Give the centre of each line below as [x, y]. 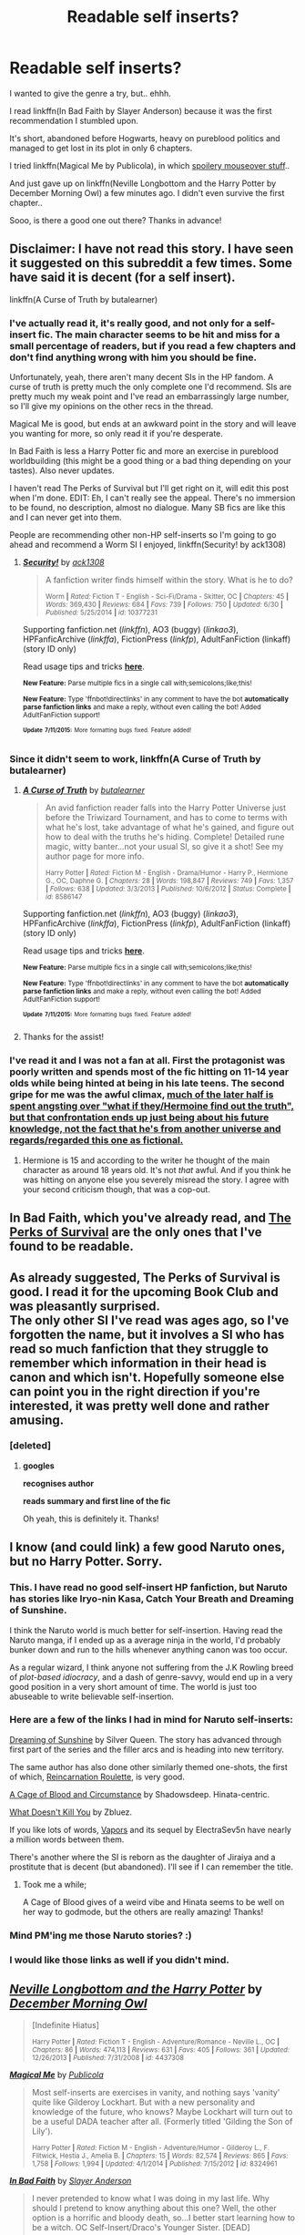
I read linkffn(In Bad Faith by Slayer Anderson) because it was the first [141, 110]
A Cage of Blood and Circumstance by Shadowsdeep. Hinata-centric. [140, 1794]
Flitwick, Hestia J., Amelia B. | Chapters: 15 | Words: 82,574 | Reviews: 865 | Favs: [160, 2156]
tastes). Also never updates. [62, 470]
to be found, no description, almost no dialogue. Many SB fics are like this [147, 508]
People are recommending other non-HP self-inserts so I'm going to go [143, 535]
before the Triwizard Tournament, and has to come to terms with [166, 817]
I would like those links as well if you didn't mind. [120, 1960]
